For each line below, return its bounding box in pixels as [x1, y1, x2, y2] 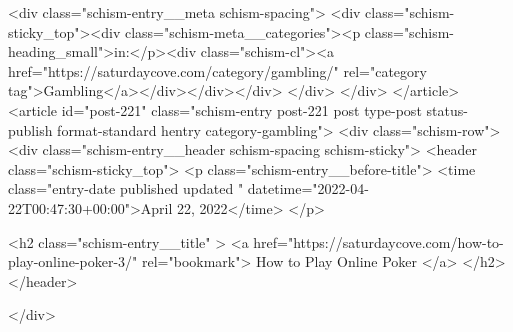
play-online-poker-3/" [8, 251, 138, 272]
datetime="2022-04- [247, 178, 369, 199]
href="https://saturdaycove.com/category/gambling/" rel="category [8, 60, 427, 81]
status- [426, 99, 468, 120]
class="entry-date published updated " [8, 178, 244, 199]
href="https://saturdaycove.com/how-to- [253, 231, 504, 252]
